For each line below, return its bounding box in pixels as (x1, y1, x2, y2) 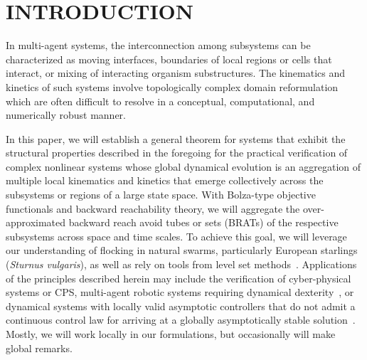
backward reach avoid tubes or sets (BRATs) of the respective (68, 215, 339, 230)
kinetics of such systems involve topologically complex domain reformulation (6, 79, 339, 94)
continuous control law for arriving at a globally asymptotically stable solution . (6, 312, 356, 327)
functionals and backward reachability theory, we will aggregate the (6, 201, 300, 216)
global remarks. (6, 340, 73, 355)
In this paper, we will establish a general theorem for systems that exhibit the (6, 131, 346, 146)
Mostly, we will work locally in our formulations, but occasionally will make (6, 327, 336, 341)
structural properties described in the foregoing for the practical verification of (6, 145, 348, 160)
